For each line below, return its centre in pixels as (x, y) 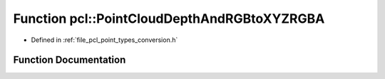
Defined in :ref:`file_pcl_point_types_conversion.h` (104, 40)
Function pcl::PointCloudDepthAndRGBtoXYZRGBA (169, 19)
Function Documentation (70, 60)
